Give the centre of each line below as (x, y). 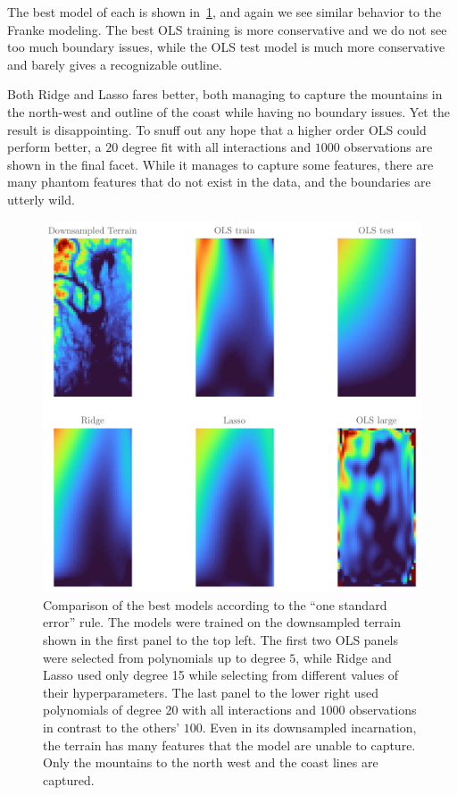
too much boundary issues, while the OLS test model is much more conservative (226, 47)
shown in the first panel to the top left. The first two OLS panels (221, 640)
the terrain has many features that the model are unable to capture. (229, 745)
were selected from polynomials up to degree (164, 657)
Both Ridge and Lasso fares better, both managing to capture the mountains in (225, 94)
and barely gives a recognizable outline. (115, 64)
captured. (69, 779)
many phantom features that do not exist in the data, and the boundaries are (219, 182)
